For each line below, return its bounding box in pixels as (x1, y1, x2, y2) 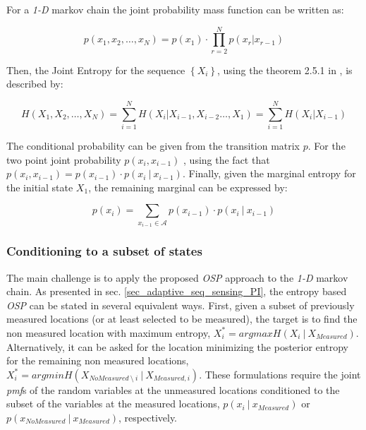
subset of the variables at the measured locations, (6, 396, 220, 411)
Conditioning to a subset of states (6, 242, 202, 260)
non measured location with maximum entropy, (6, 325, 211, 340)
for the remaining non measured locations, (6, 353, 189, 368)
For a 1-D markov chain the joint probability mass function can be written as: (6, 2, 344, 16)
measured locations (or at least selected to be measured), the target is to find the (6, 311, 358, 326)
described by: (6, 76, 63, 91)
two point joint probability (6, 152, 121, 167)
